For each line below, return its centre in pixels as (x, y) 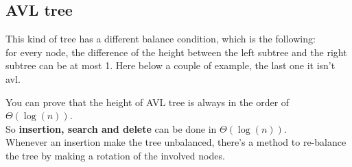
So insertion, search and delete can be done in (111, 128)
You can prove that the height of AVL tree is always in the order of (148, 102)
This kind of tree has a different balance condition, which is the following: (161, 39)
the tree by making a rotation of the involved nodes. (115, 155)
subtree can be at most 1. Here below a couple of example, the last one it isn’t (171, 65)
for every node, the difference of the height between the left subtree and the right (176, 52)
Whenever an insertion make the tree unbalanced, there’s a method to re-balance (176, 142)
